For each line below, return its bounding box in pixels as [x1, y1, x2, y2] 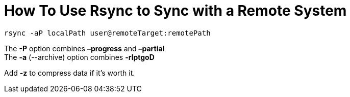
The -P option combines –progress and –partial [4, 44, 165, 53]
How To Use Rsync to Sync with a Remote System [4, 2, 347, 19]
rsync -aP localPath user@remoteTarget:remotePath [4, 28, 211, 37]
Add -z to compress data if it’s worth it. [4, 68, 135, 77]
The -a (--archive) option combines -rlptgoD [4, 52, 155, 61]
